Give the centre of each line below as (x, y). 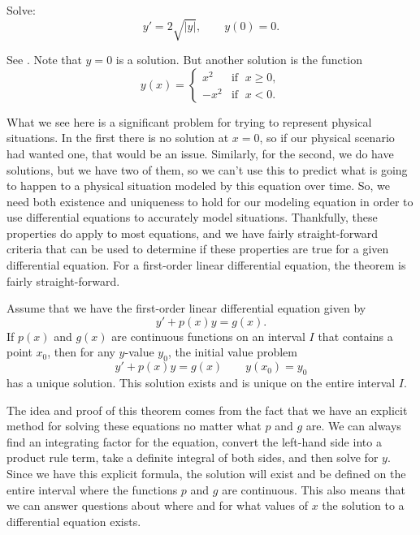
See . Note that (44, 60)
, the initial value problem (232, 352)
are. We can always (353, 426)
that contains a (355, 336)
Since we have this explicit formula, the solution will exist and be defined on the (206, 474)
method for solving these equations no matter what (134, 426)
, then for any (81, 352)
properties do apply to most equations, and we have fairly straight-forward (193, 233)
